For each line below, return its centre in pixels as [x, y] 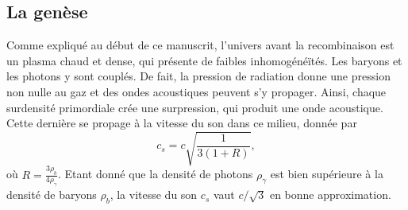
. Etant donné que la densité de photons [155, 174]
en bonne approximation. [330, 194]
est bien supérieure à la [327, 174]
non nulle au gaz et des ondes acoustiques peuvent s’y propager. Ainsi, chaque [196, 91]
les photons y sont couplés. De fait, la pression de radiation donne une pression [198, 76]
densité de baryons [52, 194]
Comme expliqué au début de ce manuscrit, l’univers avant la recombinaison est [200, 45]
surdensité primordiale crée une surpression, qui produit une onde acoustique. [195, 107]
